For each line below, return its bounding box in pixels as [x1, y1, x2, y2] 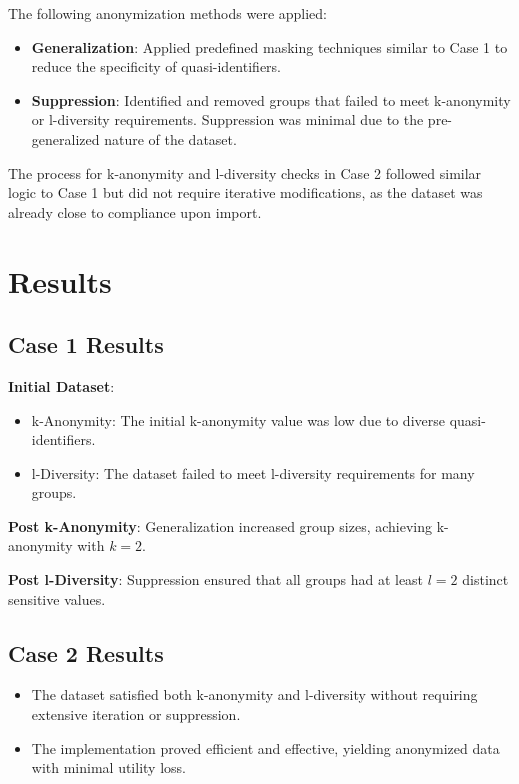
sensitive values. [8, 588, 106, 609]
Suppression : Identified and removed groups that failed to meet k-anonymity [31, 89, 511, 110]
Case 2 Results [8, 637, 164, 668]
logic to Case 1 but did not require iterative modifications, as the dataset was [8, 182, 483, 203]
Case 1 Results [8, 329, 164, 360]
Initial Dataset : [8, 375, 115, 396]
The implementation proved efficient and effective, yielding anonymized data [31, 737, 500, 758]
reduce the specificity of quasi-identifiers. [31, 56, 281, 77]
